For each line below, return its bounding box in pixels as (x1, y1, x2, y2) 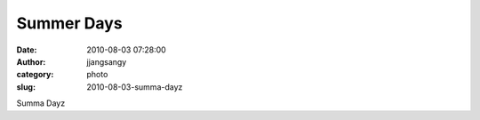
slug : (16, 81, 36, 92)
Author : (16, 56, 46, 67)
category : (16, 69, 54, 80)
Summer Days (16, 13, 124, 33)
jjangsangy (86, 56, 127, 67)
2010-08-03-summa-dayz (86, 81, 183, 92)
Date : (16, 44, 37, 55)
